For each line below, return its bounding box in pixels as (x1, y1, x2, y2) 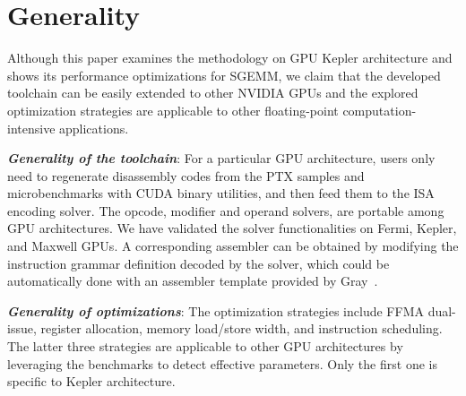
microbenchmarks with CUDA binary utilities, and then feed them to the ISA (7, 184, 435, 202)
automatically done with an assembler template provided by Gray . (7, 271, 378, 290)
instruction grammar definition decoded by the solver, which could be (7, 254, 390, 272)
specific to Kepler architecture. (7, 372, 176, 391)
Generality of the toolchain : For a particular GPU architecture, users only (7, 149, 436, 168)
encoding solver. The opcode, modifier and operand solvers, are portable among (7, 201, 444, 220)
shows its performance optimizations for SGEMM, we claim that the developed (7, 65, 441, 84)
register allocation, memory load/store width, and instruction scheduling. (40, 319, 443, 338)
